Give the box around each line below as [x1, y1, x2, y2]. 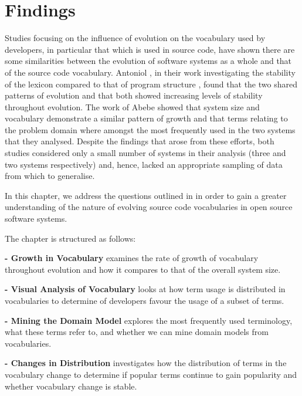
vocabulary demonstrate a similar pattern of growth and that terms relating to [5, 112, 288, 124]
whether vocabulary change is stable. [5, 380, 137, 392]
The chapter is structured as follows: [5, 232, 136, 244]
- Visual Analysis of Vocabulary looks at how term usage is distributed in [5, 283, 286, 295]
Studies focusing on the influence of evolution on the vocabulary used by [5, 32, 266, 44]
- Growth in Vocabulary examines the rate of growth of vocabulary [5, 252, 259, 264]
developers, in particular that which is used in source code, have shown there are [5, 43, 295, 55]
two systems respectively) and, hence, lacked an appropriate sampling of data [5, 158, 283, 170]
